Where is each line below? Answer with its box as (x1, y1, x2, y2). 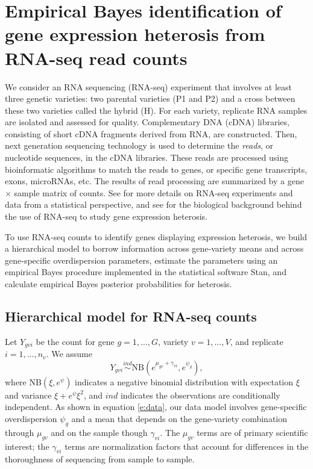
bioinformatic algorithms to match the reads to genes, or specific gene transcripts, (5, 163, 308, 175)
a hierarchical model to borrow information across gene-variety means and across (5, 242, 304, 255)
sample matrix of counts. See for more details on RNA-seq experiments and (14, 186, 293, 199)
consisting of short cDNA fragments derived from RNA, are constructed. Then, (5, 127, 297, 140)
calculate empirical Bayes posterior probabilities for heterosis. (5, 278, 232, 290)
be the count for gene (36, 335, 115, 347)
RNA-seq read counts (5, 45, 188, 70)
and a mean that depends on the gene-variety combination (71, 412, 288, 425)
